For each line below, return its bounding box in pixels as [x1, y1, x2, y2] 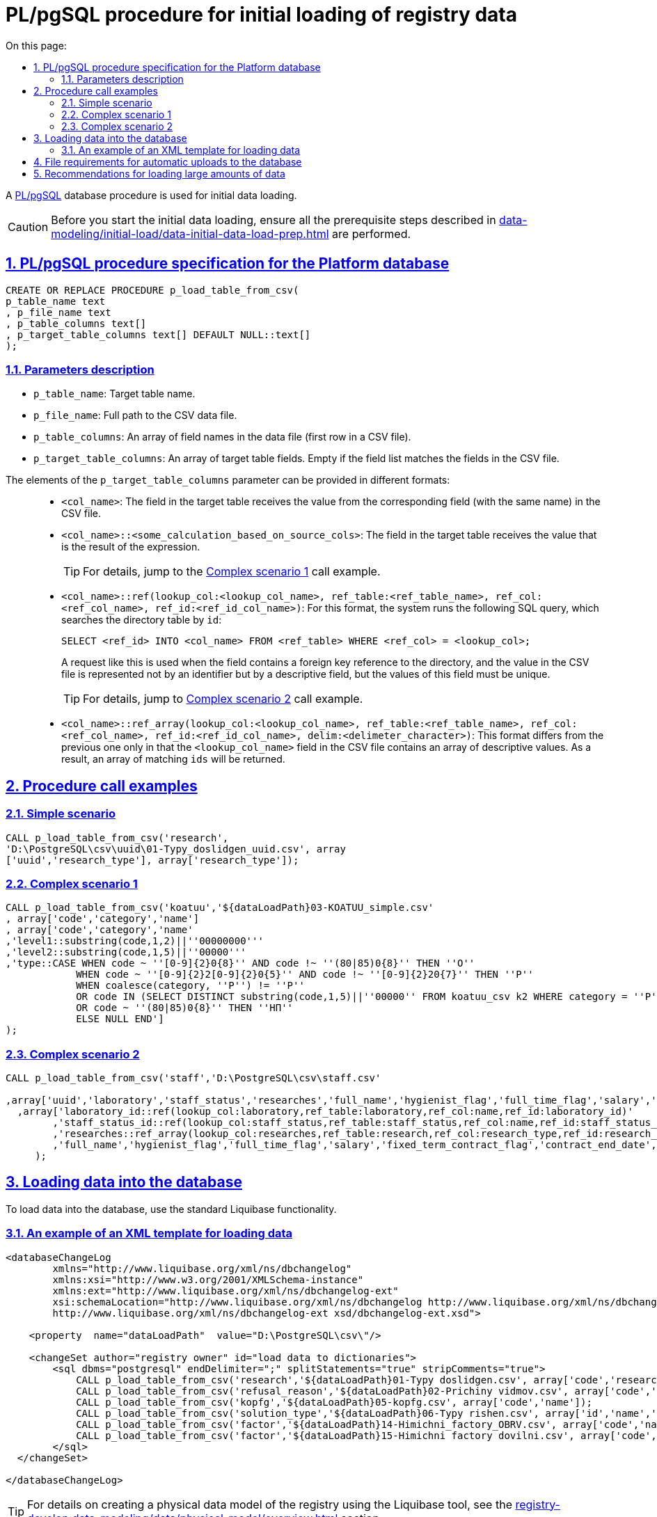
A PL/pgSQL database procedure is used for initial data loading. [6, 189, 297, 201]
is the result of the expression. [61, 541, 200, 553]
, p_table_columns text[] [6, 317, 147, 329]
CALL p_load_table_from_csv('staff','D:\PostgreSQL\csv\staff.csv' [6, 1072, 381, 1084]
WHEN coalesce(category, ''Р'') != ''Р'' [76, 980, 305, 992]
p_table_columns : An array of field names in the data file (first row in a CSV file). [33, 431, 411, 443]
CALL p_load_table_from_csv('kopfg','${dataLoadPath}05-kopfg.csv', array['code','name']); [76, 1396, 592, 1408]
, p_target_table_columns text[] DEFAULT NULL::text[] [6, 328, 311, 340]
